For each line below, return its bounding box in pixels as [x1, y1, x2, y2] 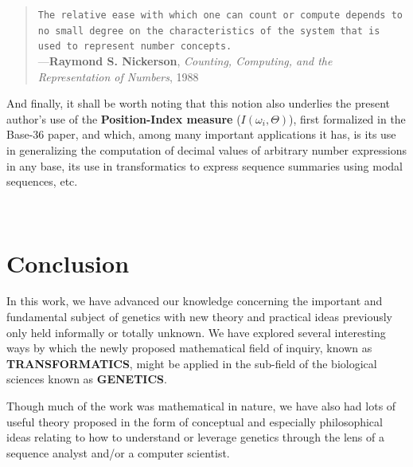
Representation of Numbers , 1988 [37, 68, 199, 84]
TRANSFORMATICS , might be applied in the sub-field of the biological [6, 355, 377, 371]
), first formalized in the [289, 110, 406, 127]
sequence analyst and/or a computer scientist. [6, 444, 230, 461]
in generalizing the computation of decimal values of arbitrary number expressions [6, 141, 407, 158]
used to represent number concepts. [37, 41, 232, 53]
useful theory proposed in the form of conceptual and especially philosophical [6, 413, 383, 430]
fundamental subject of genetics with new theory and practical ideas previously [6, 308, 392, 325]
